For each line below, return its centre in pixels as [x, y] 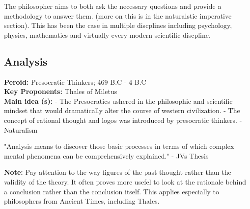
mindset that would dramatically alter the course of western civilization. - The [122, 110]
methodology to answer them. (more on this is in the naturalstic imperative [118, 15]
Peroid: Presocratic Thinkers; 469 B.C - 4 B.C [75, 81]
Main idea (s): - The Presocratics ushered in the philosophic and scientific [118, 101]
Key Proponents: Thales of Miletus [61, 91]
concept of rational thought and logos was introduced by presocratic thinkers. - [123, 120]
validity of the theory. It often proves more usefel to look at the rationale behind [125, 181]
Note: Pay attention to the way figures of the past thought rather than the [118, 172]
